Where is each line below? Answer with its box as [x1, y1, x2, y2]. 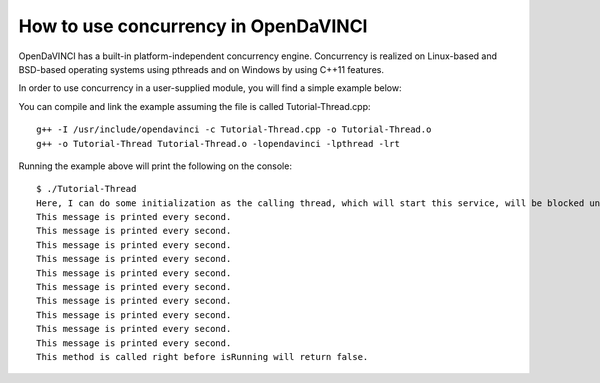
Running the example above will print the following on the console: [18, 160, 292, 172]
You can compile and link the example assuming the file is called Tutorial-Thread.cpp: [18, 100, 371, 112]
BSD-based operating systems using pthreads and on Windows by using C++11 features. [18, 63, 385, 75]
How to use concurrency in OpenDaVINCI [18, 15, 368, 37]
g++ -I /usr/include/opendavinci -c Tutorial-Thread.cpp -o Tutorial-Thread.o [36, 124, 432, 135]
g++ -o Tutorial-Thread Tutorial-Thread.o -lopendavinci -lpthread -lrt [36, 138, 400, 149]
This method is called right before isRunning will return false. [36, 351, 369, 362]
